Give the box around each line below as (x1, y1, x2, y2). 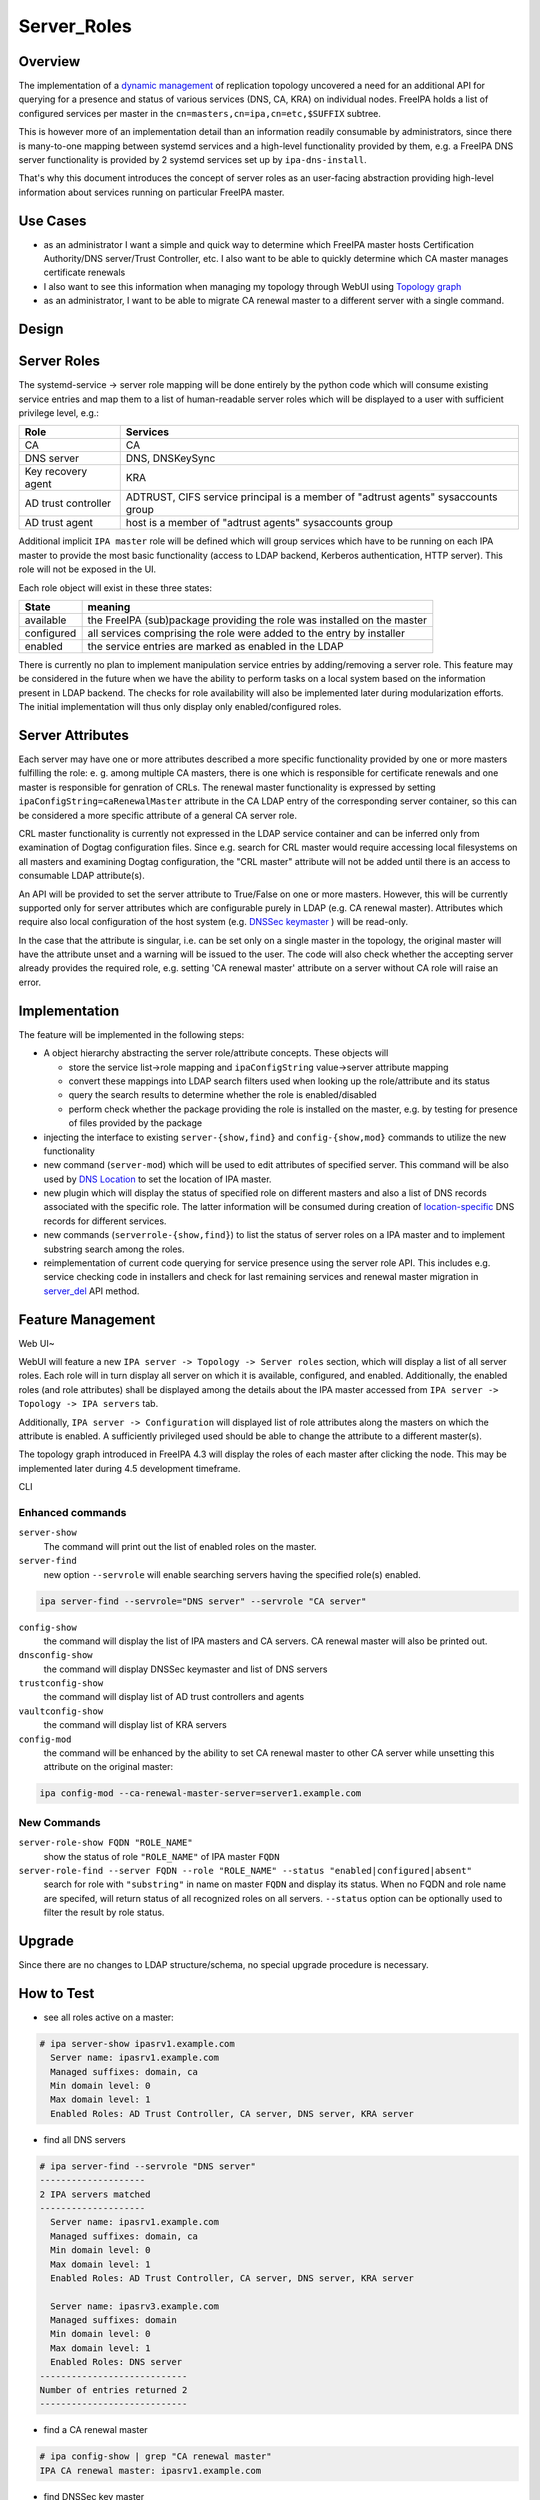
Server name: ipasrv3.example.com (50, 2300, 220, 2312)
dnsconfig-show (18, 1650, 94, 1661)
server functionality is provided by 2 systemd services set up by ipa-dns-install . (18, 154, 367, 166)
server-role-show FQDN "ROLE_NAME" (18, 1837, 194, 1849)
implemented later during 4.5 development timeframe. (18, 1462, 241, 1474)
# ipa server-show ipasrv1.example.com (39, 2038, 235, 2049)
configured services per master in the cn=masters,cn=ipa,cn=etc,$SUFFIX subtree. (18, 107, 382, 119)
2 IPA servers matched (39, 2188, 151, 2200)
